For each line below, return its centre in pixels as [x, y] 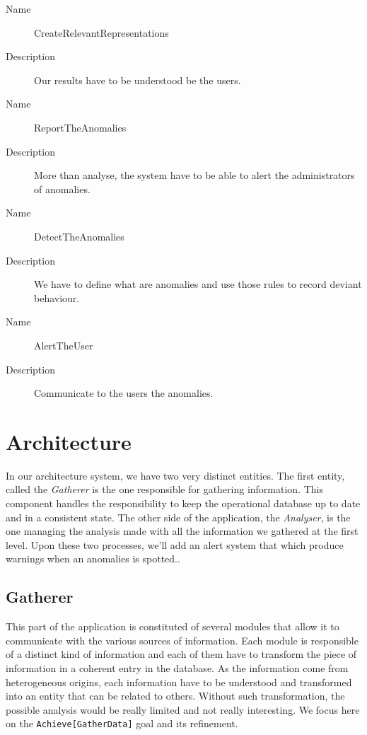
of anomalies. [62, 189]
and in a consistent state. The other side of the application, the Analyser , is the [178, 517]
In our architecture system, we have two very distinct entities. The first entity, [175, 475]
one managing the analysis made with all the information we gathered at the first [182, 531]
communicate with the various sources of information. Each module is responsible [182, 640]
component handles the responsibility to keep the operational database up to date [183, 503]
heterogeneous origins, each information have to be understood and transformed [179, 682]
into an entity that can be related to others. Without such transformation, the [175, 696]
